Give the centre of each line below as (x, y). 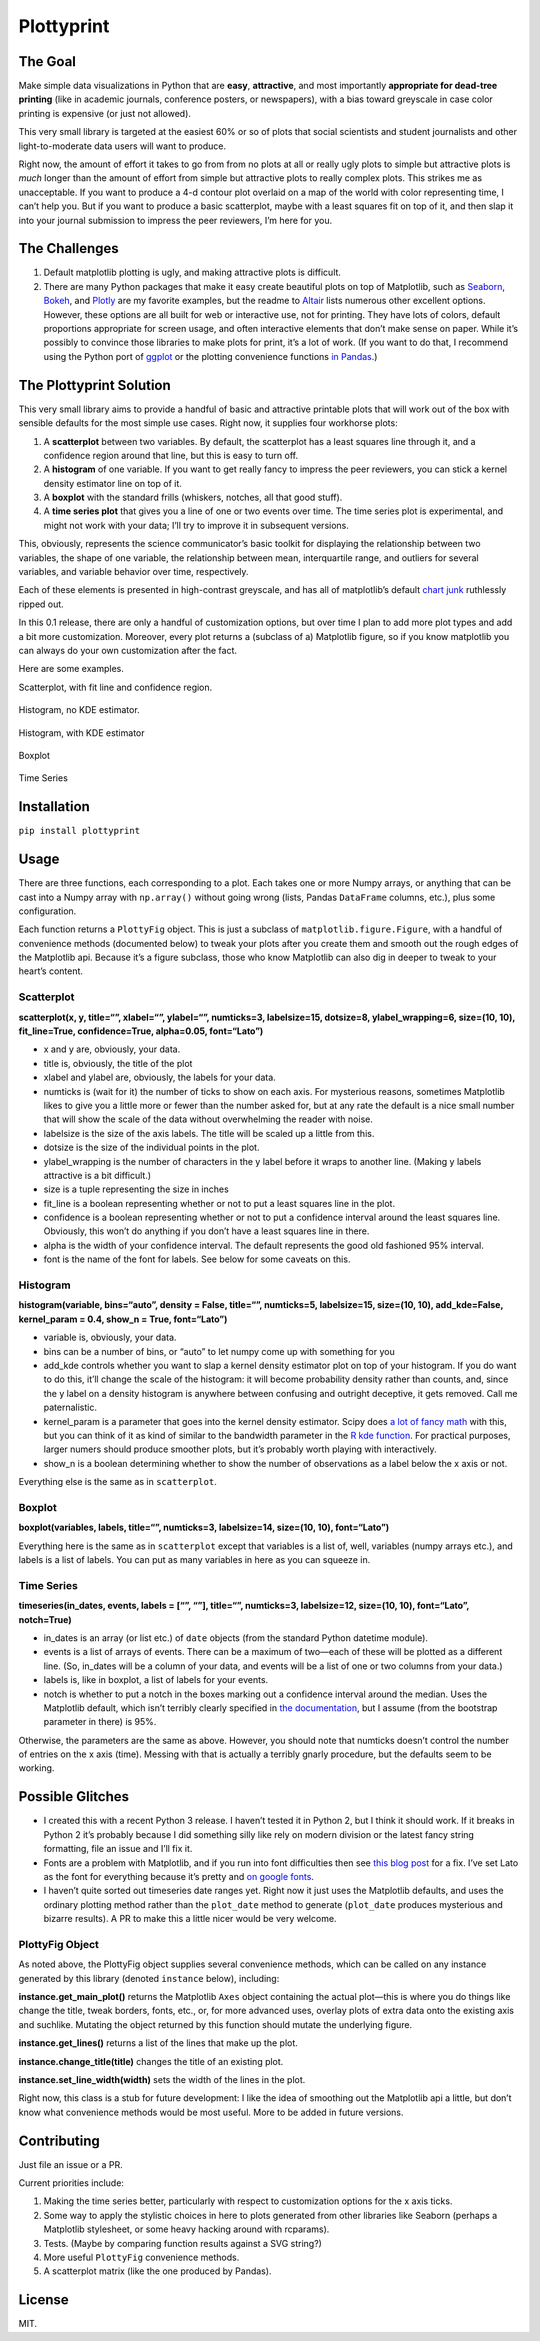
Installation (54, 806)
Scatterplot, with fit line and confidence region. (115, 687)
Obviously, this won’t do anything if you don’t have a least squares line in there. (206, 1231)
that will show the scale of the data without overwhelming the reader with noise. (208, 1119)
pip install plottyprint (79, 831)
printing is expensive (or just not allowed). (105, 113)
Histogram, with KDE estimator (81, 732)
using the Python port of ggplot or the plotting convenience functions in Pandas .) (210, 356)
